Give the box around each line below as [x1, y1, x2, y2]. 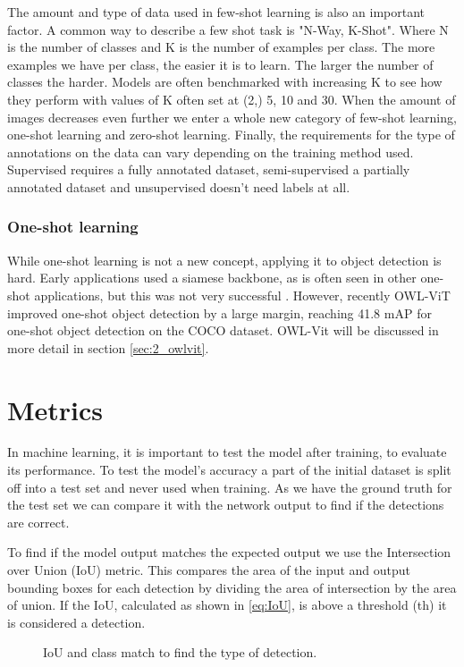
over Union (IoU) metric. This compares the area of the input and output [7, 561, 411, 578]
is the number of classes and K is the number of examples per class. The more [7, 38, 435, 56]
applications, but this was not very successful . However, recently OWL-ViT [34, 285, 451, 304]
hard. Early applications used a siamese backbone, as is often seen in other [7, 268, 417, 287]
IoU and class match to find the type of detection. [43, 643, 317, 662]
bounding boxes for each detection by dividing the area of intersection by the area [7, 578, 457, 596]
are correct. [7, 512, 70, 531]
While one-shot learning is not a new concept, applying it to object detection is [7, 250, 442, 269]
